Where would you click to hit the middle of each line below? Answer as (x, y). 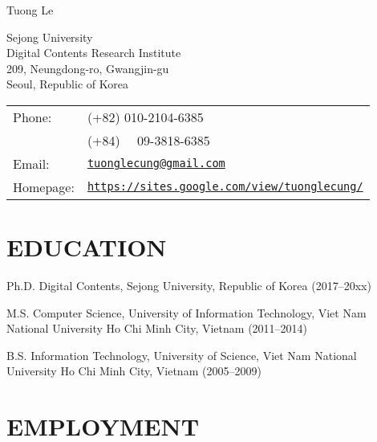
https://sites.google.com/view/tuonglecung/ (225, 187)
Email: (31, 163)
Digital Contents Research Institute (94, 53)
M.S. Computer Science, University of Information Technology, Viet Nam (186, 312)
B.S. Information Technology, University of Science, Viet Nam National (182, 355)
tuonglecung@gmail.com (156, 164)
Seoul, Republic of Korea (67, 84)
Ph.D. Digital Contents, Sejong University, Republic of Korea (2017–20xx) (189, 286)
